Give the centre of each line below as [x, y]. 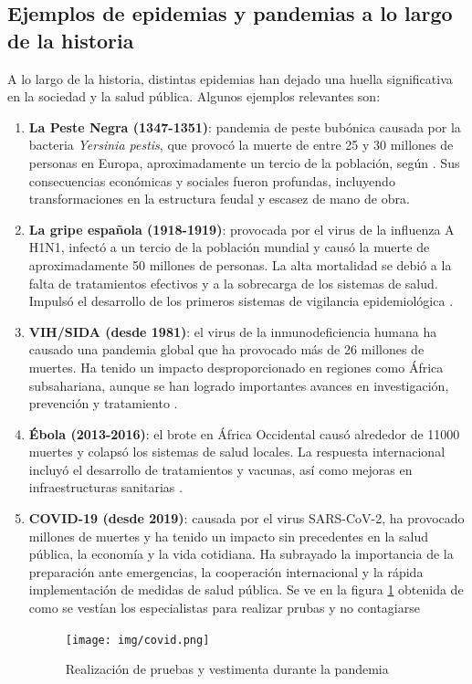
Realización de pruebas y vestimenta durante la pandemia [227, 669]
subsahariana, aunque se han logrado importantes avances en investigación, [239, 385]
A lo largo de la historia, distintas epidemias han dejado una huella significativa [230, 78]
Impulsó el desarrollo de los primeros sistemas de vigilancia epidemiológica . [241, 301]
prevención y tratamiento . [103, 403]
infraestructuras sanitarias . [105, 487]
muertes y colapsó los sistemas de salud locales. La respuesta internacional [237, 452]
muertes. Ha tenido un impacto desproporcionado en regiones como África [236, 367]
